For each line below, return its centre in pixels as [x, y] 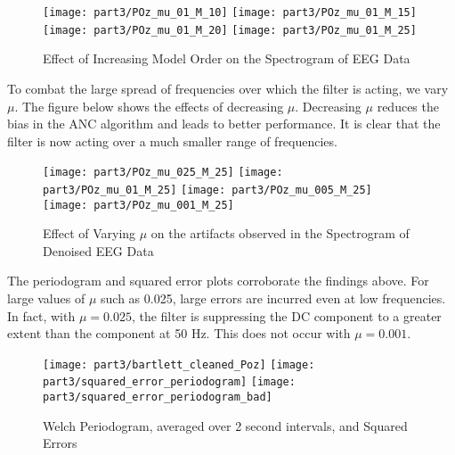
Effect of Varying [89, 233]
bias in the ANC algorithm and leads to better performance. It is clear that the [224, 124]
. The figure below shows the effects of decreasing [149, 106]
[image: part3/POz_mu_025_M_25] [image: [163, 173]
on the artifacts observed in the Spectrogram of [280, 233]
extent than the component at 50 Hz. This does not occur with [179, 333]
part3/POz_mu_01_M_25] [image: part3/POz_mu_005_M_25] [207, 190]
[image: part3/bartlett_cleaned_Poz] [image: [179, 364]
